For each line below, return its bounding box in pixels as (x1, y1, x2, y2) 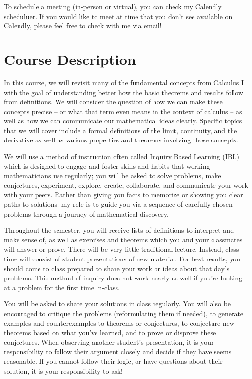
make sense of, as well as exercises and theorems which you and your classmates (4, 234, 243, 244)
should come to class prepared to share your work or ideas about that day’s (4, 263, 230, 273)
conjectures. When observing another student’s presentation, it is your (4, 337, 214, 347)
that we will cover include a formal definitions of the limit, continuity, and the (4, 125, 237, 135)
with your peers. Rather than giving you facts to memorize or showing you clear (4, 189, 243, 199)
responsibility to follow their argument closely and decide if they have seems (4, 346, 232, 357)
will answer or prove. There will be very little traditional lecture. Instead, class (4, 244, 239, 254)
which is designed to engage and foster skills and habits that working (4, 160, 210, 171)
